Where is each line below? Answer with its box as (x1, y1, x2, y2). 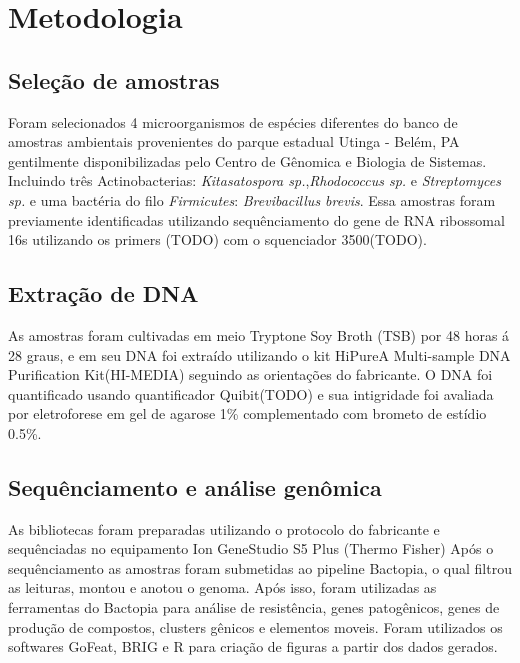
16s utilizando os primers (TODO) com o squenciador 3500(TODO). (8, 229, 427, 250)
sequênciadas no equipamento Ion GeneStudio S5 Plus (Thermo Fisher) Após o (8, 538, 494, 559)
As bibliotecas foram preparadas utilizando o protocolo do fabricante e (8, 518, 440, 539)
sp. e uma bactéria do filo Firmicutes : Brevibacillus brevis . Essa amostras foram (8, 189, 496, 210)
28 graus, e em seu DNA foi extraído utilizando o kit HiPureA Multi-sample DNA (8, 344, 511, 365)
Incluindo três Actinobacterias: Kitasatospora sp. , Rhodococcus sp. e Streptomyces (8, 170, 501, 191)
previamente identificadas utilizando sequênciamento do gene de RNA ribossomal (8, 209, 505, 230)
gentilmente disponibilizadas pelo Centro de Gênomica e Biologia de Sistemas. (8, 150, 487, 171)
